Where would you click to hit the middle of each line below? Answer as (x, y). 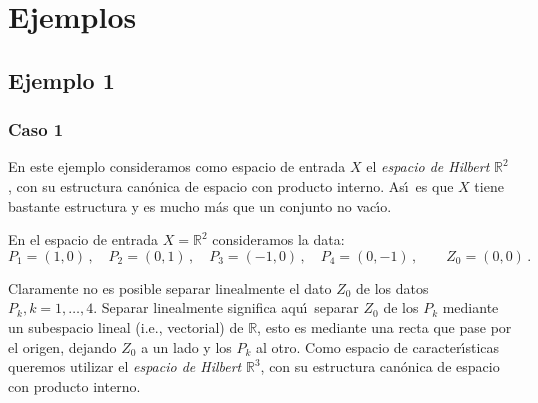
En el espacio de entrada (83, 239)
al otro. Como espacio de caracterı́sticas (378, 346)
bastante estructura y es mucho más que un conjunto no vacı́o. (200, 205)
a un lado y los (186, 346)
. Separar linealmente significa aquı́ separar (226, 307)
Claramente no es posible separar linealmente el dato (170, 287)
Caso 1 (36, 129)
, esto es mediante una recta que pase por (384, 326)
